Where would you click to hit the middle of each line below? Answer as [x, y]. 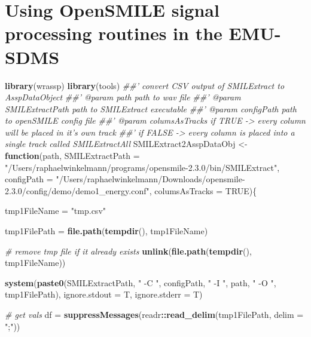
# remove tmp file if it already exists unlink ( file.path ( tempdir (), [128, 251]
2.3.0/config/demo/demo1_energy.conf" [77, 190]
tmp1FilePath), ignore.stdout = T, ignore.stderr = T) [104, 294]
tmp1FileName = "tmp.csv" [56, 211]
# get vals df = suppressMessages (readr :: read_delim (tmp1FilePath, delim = [154, 314]
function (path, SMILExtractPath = [72, 156]
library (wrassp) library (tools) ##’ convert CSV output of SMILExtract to [145, 85]
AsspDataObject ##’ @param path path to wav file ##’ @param [123, 97]
